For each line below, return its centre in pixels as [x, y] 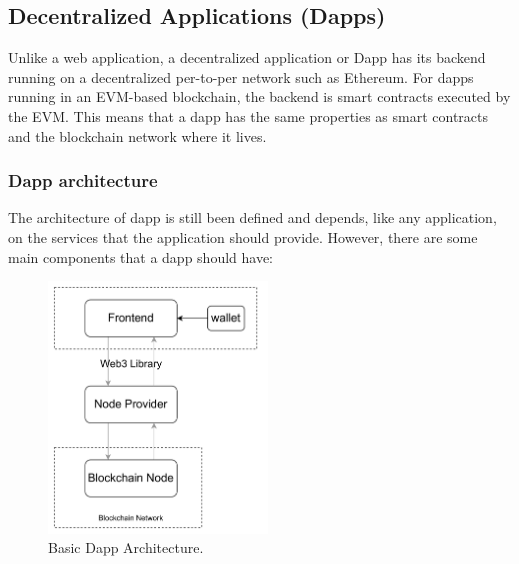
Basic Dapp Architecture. [126, 547]
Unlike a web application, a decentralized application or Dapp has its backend [247, 57]
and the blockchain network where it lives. [137, 135]
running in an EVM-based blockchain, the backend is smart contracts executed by [259, 96]
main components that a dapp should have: [141, 256]
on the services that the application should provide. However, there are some [243, 236]
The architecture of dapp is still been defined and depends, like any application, [252, 217]
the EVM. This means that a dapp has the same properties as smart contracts [248, 115]
